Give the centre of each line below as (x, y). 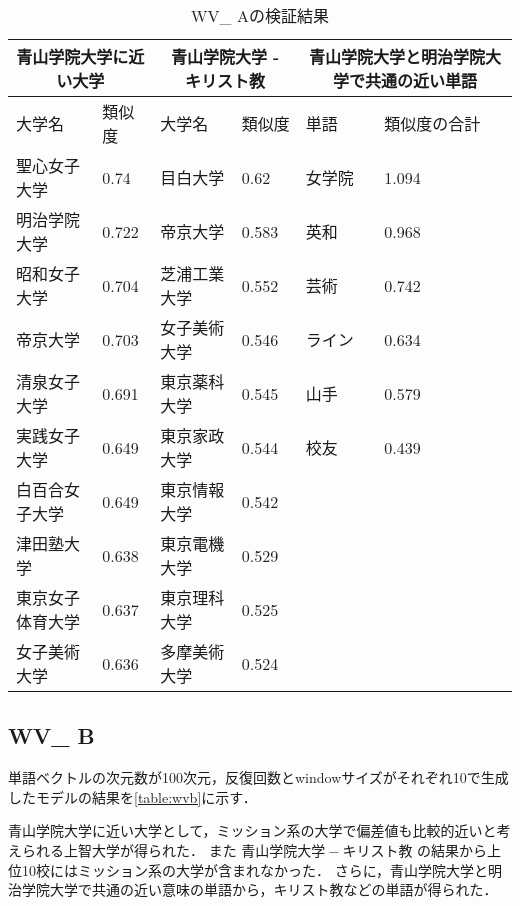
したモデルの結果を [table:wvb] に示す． (132, 796)
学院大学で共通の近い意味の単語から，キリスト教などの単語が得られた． (259, 889)
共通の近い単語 (420, 80)
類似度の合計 (432, 123)
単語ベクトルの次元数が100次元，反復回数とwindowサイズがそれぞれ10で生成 (258, 777)
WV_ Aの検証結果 (260, 15)
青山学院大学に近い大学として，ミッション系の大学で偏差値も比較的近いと (252, 830)
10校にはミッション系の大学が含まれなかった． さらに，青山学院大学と (254, 869)
